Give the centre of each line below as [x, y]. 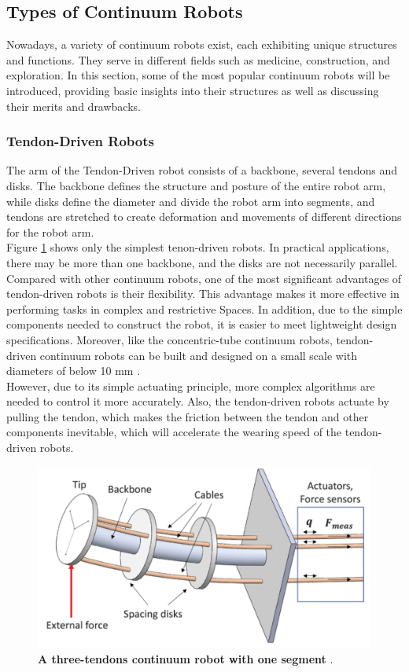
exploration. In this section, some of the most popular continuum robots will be [198, 75]
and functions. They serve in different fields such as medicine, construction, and [198, 59]
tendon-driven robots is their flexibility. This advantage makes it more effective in [203, 294]
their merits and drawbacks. [74, 106]
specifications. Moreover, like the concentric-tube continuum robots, [169, 339]
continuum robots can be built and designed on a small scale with [199, 355]
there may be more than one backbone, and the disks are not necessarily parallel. [202, 262]
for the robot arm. [50, 231]
